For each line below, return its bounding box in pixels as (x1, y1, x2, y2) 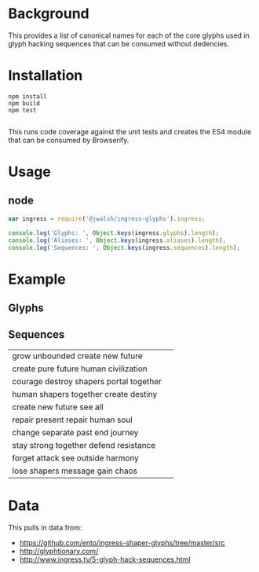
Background (8, 5, 89, 23)
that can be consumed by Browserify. (8, 135, 129, 145)
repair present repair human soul (12, 414, 133, 425)
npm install (8, 92, 47, 101)
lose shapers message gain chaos (12, 465, 138, 476)
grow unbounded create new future (12, 350, 143, 361)
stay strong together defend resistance (12, 439, 156, 450)
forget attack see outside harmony (12, 453, 140, 464)
